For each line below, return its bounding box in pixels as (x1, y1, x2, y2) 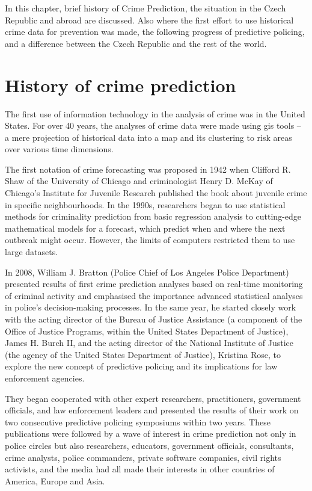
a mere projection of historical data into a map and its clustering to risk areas (5, 131, 292, 143)
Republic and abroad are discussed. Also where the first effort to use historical (5, 13, 294, 26)
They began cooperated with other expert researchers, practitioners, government (5, 392, 301, 404)
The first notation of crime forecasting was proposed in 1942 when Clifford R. (5, 162, 291, 175)
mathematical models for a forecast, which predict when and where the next (5, 221, 286, 234)
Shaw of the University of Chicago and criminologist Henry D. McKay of (5, 174, 273, 187)
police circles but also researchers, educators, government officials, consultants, (5, 439, 294, 451)
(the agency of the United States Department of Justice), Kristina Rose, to (5, 348, 281, 360)
